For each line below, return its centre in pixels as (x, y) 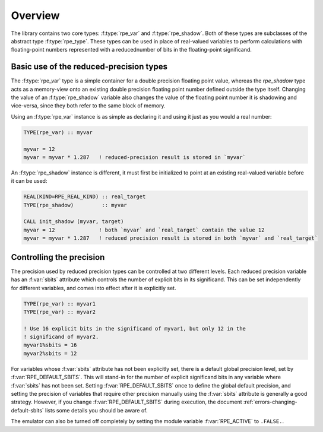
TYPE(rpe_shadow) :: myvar (75, 205)
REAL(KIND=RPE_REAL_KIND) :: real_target (85, 197)
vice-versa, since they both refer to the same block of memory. (88, 106)
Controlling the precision (58, 257)
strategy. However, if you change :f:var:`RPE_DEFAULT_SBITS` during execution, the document (127, 402)
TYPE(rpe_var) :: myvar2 (60, 312)
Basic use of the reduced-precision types (89, 67)
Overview (35, 15)
